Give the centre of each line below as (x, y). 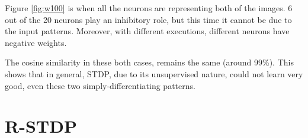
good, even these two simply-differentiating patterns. (100, 85)
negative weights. (36, 42)
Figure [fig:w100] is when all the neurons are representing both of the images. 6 (149, 8)
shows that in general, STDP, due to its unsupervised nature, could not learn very (154, 73)
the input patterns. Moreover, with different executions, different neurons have (147, 31)
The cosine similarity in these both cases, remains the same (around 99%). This (149, 62)
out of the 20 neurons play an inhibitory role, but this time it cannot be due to (148, 19)
